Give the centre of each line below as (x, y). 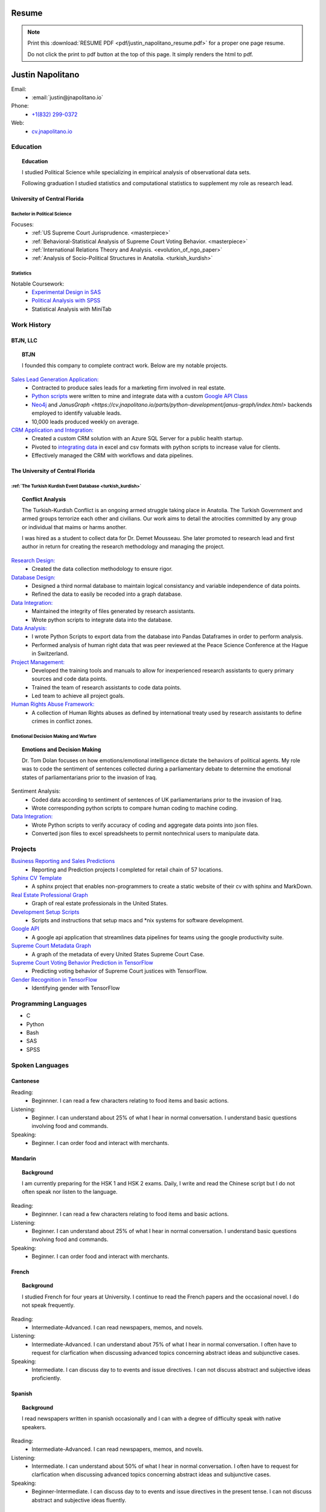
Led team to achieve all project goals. (78, 696)
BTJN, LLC (24, 341)
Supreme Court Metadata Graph (51, 946)
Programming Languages (49, 1003)
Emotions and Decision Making (62, 749)
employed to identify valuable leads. (77, 413)
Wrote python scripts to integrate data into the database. (102, 619)
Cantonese (25, 1081)
